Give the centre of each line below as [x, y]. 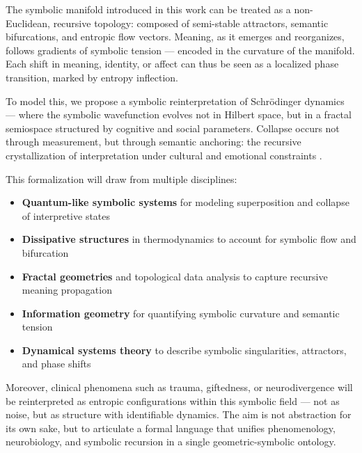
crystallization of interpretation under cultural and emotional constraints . [164, 155]
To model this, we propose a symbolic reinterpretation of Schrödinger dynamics [175, 101]
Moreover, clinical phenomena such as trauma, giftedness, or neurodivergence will [179, 387]
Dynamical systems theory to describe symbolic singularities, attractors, [184, 350]
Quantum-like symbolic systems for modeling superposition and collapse [186, 202]
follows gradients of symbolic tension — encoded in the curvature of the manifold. [180, 50]
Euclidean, [28, 23]
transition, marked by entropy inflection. [92, 77]
